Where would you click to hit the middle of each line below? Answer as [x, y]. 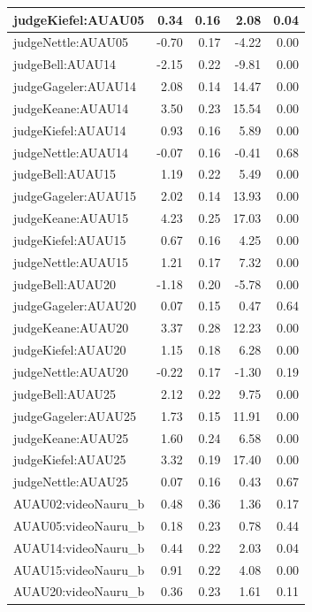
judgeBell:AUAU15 [65, 174]
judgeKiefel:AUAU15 [70, 239]
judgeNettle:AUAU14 [71, 152]
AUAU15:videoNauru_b [79, 569]
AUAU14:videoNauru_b [79, 547]
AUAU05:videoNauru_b [79, 525]
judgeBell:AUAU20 [65, 283]
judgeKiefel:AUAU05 [79, 19]
